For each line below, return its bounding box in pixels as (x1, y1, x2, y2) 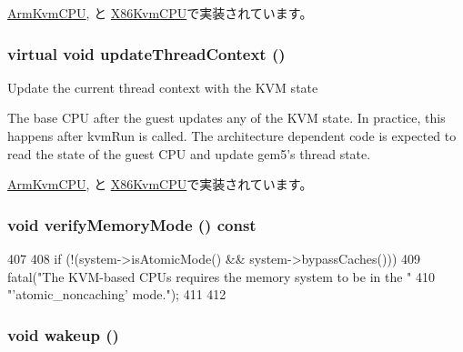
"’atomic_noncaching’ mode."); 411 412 (7, 285, 226, 304)
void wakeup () (7, 323, 119, 346)
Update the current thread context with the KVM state (7, 77, 318, 96)
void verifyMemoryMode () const (7, 213, 257, 236)
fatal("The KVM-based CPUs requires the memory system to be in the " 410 (7, 267, 436, 286)
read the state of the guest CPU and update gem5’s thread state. (7, 144, 371, 163)
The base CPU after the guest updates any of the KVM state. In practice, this (7, 108, 446, 127)
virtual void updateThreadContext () (7, 42, 286, 65)
